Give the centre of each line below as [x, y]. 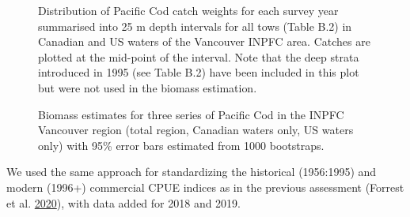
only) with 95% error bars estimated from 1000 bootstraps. [181, 145]
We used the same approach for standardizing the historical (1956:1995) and [192, 172]
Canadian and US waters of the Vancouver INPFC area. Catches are [204, 41]
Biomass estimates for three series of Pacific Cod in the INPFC [191, 114]
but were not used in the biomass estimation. [148, 87]
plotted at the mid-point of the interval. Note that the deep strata [199, 56]
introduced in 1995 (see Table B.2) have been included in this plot [199, 72]
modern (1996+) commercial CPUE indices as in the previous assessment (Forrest [205, 187]
